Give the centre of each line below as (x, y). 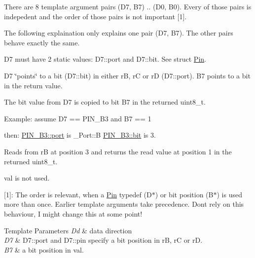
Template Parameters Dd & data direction (68, 230)
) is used (229, 194)
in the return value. (33, 85)
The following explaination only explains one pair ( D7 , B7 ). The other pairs (119, 33)
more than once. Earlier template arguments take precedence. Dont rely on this (124, 204)
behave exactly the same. (42, 42)
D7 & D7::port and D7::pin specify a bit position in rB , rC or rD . (103, 240)
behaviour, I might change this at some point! (73, 213)
